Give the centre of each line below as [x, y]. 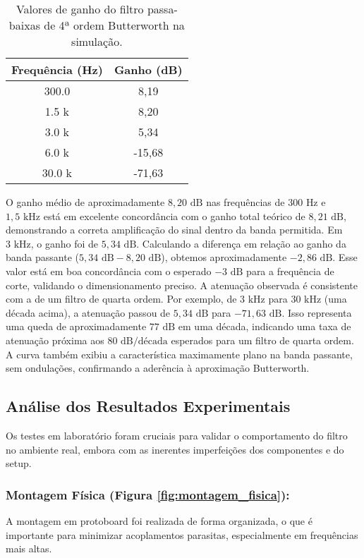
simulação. [97, 41]
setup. [19, 463]
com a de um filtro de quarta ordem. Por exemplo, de [121, 299]
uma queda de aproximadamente [76, 326]
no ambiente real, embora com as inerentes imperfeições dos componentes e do [175, 449]
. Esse [345, 257]
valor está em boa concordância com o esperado [109, 271]
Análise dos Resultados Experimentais [148, 406]
